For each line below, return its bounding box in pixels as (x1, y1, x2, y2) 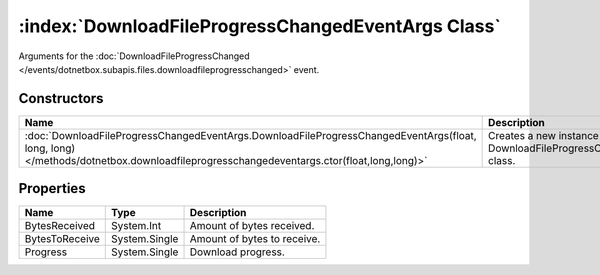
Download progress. (189, 245, 285, 259)
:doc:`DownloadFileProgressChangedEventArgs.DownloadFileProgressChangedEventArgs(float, (24, 128, 477, 142)
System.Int (110, 219, 162, 233)
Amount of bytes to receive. (189, 232, 321, 246)
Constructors (18, 90, 104, 107)
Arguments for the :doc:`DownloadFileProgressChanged (18, 50, 250, 62)
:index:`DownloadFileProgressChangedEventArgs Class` (18, 15, 502, 37)
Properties (18, 180, 86, 197)
